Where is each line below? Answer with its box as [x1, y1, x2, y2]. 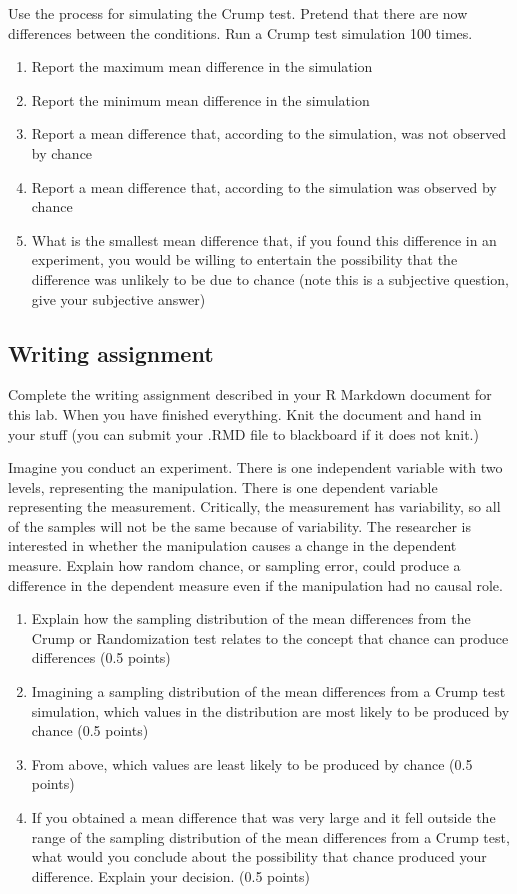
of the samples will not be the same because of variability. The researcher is [8, 515, 471, 536]
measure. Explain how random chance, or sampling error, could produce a [8, 555, 461, 576]
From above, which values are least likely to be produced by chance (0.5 [31, 753, 473, 774]
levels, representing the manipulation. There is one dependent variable [8, 476, 438, 497]
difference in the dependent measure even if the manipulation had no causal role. [8, 574, 503, 595]
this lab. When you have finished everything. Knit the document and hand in [8, 403, 482, 424]
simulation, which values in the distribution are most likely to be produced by [31, 700, 510, 721]
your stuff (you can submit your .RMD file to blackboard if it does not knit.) [8, 423, 479, 444]
